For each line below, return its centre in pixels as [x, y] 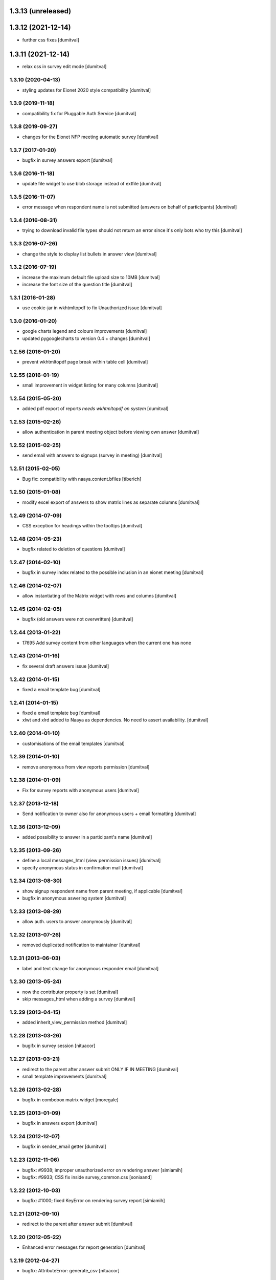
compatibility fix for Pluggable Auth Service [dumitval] [79, 113]
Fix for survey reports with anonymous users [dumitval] [80, 790]
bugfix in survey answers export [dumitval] [67, 160]
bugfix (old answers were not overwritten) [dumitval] [78, 619]
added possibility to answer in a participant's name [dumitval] [87, 837]
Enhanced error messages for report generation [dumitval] [84, 1247]
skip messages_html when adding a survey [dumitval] [79, 999]
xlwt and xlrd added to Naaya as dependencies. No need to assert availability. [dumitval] [116, 720]
